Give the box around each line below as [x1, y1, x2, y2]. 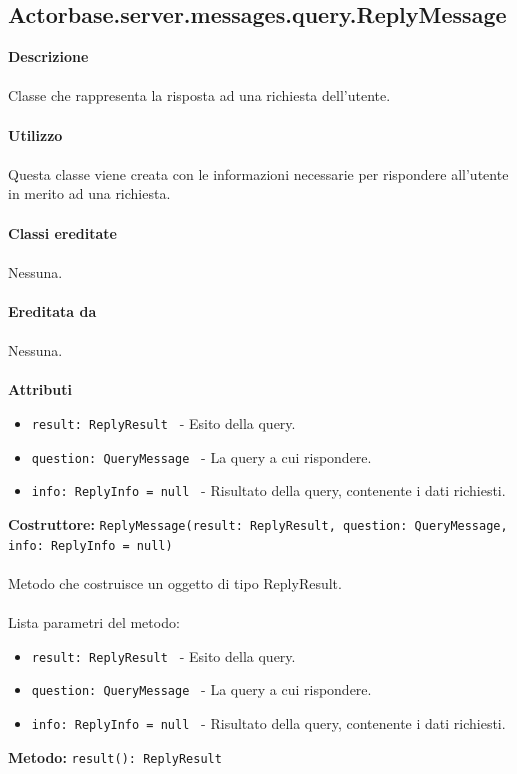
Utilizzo [8, 124, 63, 145]
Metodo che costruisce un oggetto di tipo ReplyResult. [8, 572, 342, 593]
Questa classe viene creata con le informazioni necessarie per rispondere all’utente [8, 163, 509, 184]
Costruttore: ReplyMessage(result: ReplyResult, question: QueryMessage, [8, 513, 508, 534]
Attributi [8, 379, 72, 400]
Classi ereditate [8, 222, 117, 243]
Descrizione [8, 46, 89, 67]
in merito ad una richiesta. [8, 183, 171, 204]
